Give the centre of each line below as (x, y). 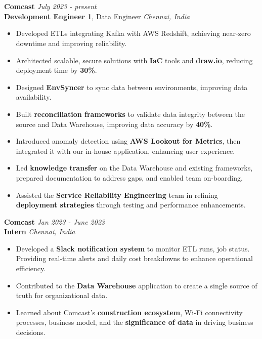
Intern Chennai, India (40, 231)
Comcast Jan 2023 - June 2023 (55, 221)
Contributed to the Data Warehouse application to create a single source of (137, 285)
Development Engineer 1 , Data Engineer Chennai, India (97, 16)
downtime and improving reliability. (71, 43)
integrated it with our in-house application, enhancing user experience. (125, 151)
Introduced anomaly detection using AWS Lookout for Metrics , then (128, 141)
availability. (34, 97)
